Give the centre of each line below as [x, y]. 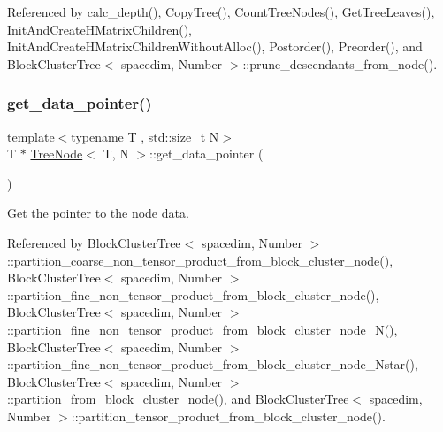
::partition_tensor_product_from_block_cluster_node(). [228, 416]
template [31, 136]
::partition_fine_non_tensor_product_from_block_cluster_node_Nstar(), [213, 364]
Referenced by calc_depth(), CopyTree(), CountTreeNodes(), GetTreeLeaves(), [221, 12]
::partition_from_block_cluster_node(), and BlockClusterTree [178, 399]
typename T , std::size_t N [145, 136]
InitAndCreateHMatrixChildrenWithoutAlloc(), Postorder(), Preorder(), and [215, 46]
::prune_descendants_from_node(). [340, 63]
